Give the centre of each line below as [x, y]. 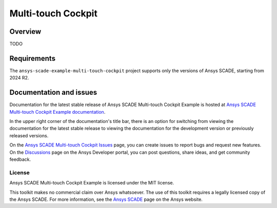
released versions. [29, 135]
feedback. [20, 159]
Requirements [33, 58]
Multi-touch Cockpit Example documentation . [57, 112]
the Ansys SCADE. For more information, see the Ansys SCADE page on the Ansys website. [106, 199]
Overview [25, 32]
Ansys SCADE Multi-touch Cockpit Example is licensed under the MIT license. [92, 183]
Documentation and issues [53, 92]
